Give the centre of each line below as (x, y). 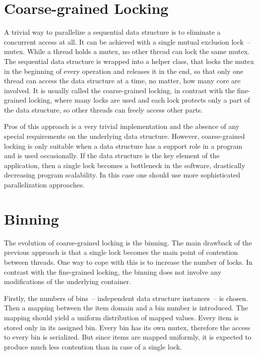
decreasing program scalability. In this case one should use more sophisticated (122, 175)
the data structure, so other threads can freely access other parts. (103, 109)
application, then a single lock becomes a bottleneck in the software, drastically (125, 165)
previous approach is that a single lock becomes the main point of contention (121, 252)
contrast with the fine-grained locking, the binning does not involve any (113, 271)
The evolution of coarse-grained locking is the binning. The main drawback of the (128, 242)
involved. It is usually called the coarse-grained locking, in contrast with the (120, 90)
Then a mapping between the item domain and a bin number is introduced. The (126, 308)
